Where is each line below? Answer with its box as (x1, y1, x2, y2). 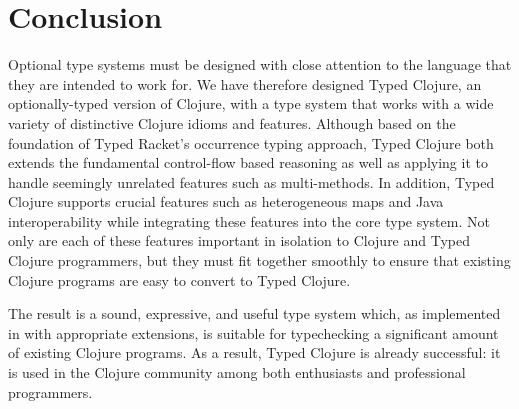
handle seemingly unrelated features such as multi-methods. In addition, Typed (8, 171, 495, 192)
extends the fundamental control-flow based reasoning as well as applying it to (8, 152, 488, 173)
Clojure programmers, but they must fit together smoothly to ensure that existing (8, 250, 511, 271)
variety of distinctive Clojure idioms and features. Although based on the (8, 112, 456, 133)
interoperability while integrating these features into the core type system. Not (8, 210, 490, 231)
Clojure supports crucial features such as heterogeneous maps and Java (8, 191, 444, 212)
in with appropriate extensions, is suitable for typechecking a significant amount (8, 322, 499, 343)
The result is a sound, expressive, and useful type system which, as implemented (8, 303, 501, 324)
